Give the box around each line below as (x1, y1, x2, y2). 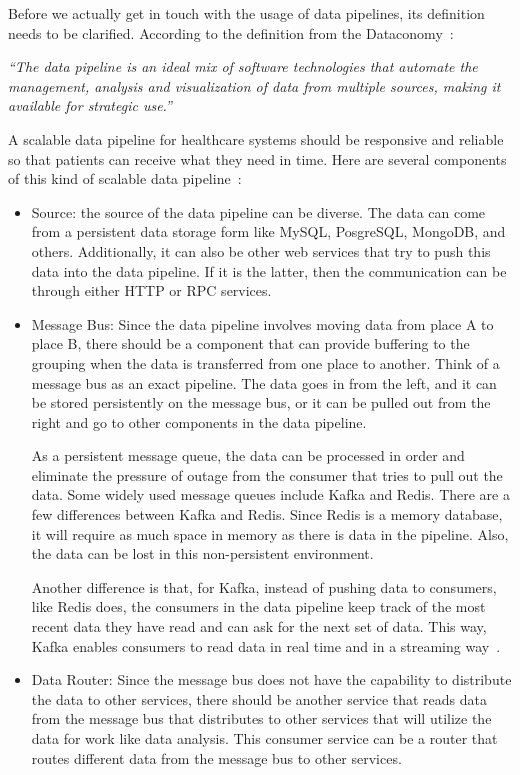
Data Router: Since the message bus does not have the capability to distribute (31, 669, 512, 690)
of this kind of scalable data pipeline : (8, 168, 242, 189)
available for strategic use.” (8, 95, 172, 116)
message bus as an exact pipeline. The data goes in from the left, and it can (31, 372, 497, 393)
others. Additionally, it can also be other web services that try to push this (31, 240, 491, 261)
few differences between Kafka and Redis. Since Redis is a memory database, (31, 504, 503, 525)
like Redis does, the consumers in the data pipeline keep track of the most (31, 596, 486, 617)
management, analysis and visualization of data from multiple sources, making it (8, 75, 501, 96)
